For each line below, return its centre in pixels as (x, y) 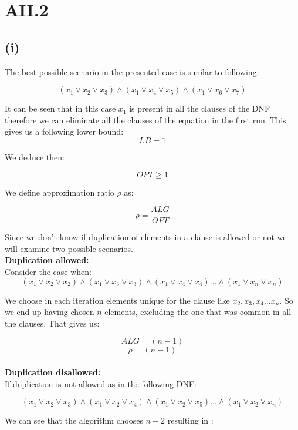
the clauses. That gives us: (52, 323)
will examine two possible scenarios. (69, 248)
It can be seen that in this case (60, 108)
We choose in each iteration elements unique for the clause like (117, 300)
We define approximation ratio (60, 192)
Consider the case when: (48, 271)
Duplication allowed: (47, 260)
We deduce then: (35, 157)
